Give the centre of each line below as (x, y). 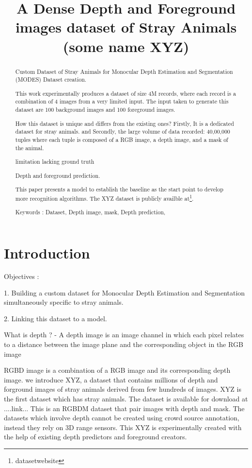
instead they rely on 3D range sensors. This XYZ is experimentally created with (123, 427)
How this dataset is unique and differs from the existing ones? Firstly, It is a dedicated (125, 123)
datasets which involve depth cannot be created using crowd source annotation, (122, 418)
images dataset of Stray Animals (126, 27)
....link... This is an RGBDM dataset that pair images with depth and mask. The (124, 408)
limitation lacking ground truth (55, 162)
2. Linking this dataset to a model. (55, 318)
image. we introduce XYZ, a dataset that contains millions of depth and (111, 379)
